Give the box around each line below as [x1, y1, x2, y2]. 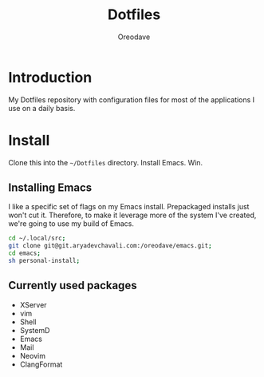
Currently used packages [8, 279, 137, 292]
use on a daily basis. [8, 103, 76, 113]
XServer [19, 300, 47, 309]
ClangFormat [19, 359, 63, 369]
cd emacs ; [8, 249, 41, 257]
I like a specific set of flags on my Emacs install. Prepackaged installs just [8, 202, 250, 212]
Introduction [8, 68, 93, 86]
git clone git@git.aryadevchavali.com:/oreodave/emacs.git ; [8, 242, 213, 250]
